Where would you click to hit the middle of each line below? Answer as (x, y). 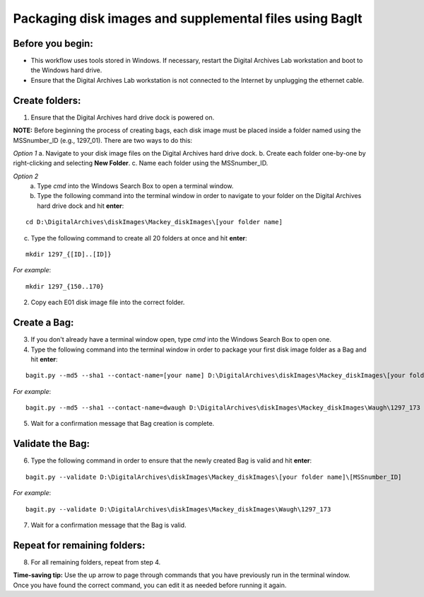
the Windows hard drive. (66, 70)
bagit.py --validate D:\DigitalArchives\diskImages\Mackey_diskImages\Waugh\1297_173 (178, 509)
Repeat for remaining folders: (79, 545)
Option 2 (26, 176)
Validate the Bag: (52, 444)
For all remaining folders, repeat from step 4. (96, 562)
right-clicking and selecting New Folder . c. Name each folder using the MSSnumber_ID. (141, 163)
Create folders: (47, 100)
